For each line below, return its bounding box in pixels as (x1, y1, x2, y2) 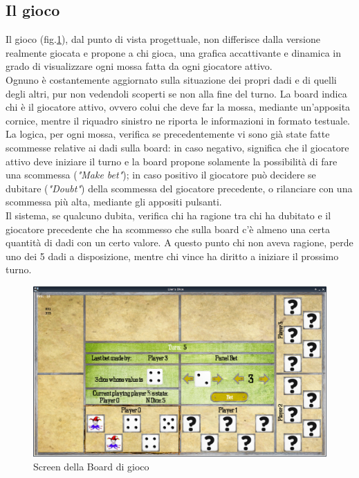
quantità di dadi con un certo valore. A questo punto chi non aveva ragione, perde (6, 235, 353, 250)
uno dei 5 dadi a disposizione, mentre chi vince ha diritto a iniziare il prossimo (6, 248, 339, 263)
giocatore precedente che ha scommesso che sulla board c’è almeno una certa (6, 221, 330, 236)
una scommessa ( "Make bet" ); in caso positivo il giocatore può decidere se (6, 167, 316, 182)
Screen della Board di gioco (33, 459, 149, 473)
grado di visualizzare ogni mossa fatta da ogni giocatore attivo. (6, 59, 273, 73)
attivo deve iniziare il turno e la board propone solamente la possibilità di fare (6, 154, 338, 168)
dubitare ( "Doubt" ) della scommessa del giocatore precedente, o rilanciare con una (6, 181, 353, 195)
